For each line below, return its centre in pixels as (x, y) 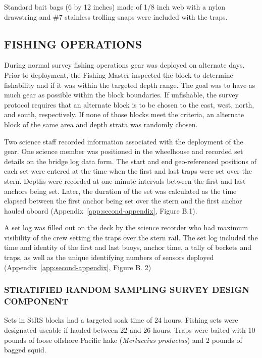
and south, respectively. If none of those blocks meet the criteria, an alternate (124, 114)
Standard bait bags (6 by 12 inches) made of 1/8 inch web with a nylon (115, 7)
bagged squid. (25, 350)
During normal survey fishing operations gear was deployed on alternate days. (124, 65)
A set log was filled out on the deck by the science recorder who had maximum (126, 227)
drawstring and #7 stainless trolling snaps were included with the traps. (116, 16)
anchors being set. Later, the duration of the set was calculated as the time (120, 191)
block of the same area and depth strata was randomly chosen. (101, 124)
